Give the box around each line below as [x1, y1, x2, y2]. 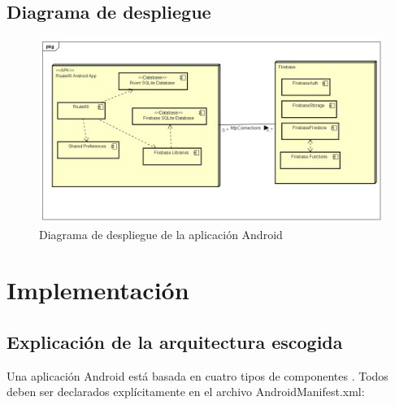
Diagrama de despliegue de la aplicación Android [39, 225, 283, 242]
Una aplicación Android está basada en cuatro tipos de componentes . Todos [7, 367, 388, 384]
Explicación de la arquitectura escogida [7, 329, 343, 355]
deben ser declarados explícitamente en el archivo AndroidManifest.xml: [7, 383, 365, 400]
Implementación [7, 273, 189, 307]
